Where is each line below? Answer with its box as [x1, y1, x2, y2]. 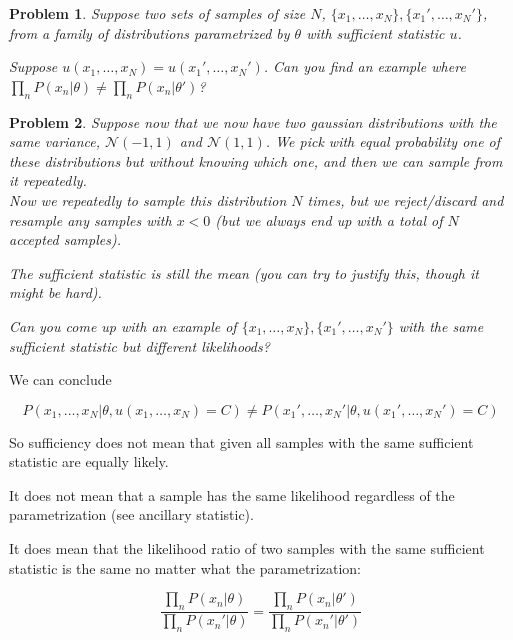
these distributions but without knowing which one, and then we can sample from [9, 150, 503, 171]
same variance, [9, 131, 101, 152]
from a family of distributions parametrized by [9, 22, 290, 43]
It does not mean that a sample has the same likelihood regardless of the [9, 484, 455, 505]
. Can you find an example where [263, 56, 466, 77]
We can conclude [9, 369, 112, 390]
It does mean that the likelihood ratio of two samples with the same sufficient [9, 538, 485, 559]
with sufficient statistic [306, 22, 445, 43]
